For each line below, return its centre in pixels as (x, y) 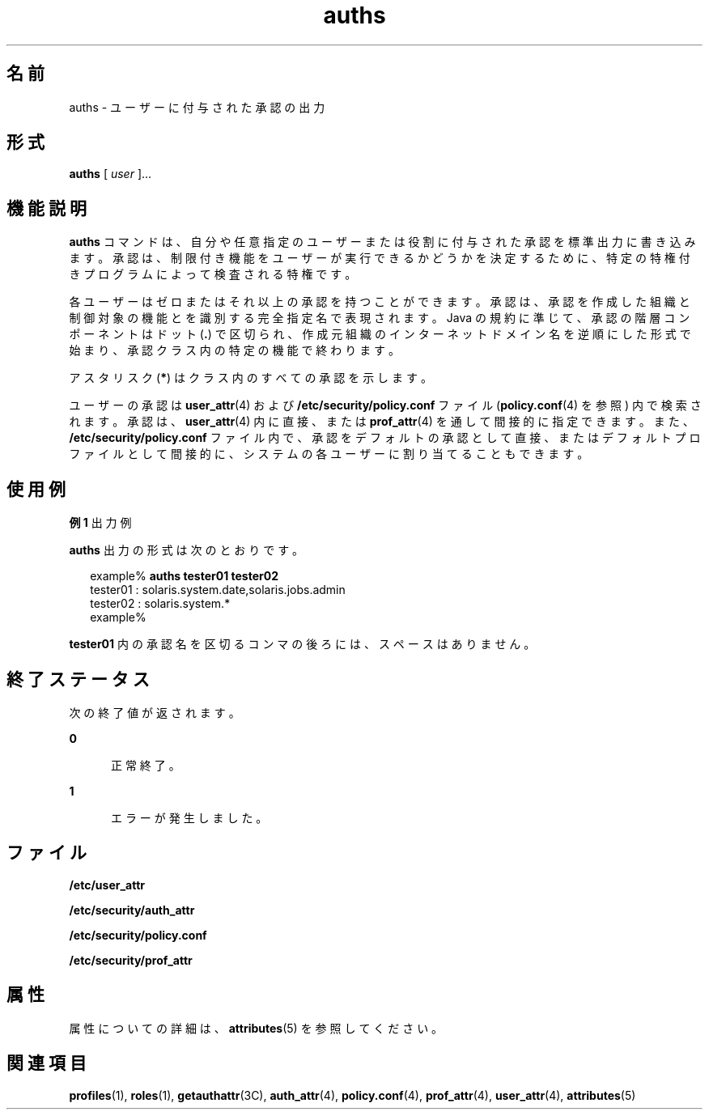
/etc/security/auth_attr (132, 910)
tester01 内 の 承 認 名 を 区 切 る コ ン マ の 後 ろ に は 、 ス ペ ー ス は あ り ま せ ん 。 (302, 644)
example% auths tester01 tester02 (184, 576)
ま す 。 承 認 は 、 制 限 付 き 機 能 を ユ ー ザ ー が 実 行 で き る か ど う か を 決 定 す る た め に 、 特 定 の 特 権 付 (380, 258)
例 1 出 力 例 (100, 523)
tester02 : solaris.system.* (160, 604)
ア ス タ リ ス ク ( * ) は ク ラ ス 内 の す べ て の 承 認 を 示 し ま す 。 (250, 378)
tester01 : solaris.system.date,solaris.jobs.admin (218, 590)
